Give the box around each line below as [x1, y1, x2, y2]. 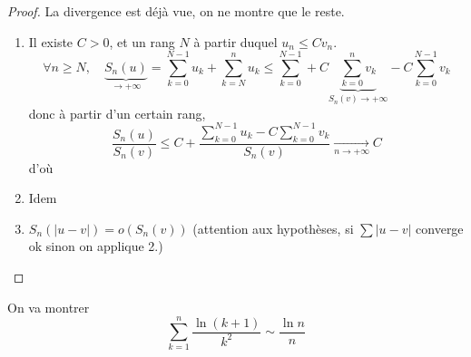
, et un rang [109, 32, 175, 51]
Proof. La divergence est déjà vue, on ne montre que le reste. [7, 2, 345, 20]
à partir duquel [193, 32, 278, 51]
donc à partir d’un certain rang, [28, 103, 206, 122]
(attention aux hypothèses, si [192, 218, 354, 237]
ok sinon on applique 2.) [28, 236, 163, 256]
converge [416, 218, 464, 237]
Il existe [28, 32, 74, 51]
